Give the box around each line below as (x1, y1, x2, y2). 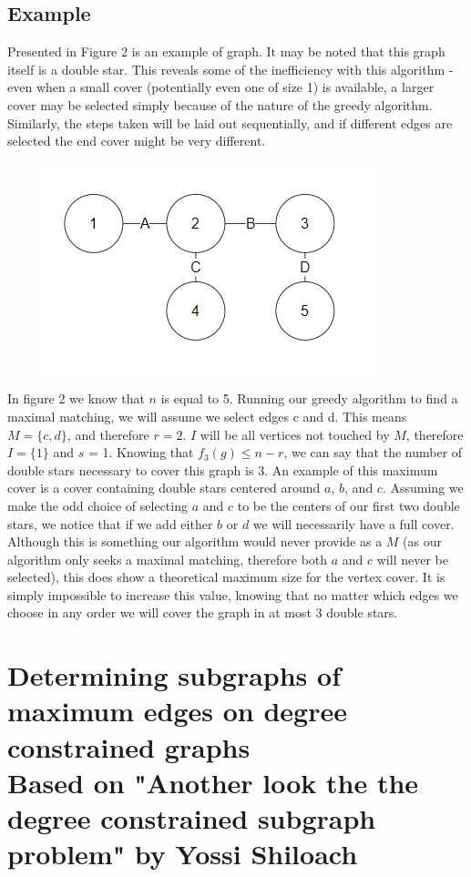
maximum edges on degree (7, 692, 347, 729)
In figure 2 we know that (7, 389, 145, 408)
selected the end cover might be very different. (7, 131, 266, 150)
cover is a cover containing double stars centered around (7, 478, 321, 497)
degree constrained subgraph (7, 800, 376, 837)
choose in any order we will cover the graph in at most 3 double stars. (7, 603, 398, 622)
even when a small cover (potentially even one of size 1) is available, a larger (7, 77, 435, 97)
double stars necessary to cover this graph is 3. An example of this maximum (7, 460, 438, 479)
